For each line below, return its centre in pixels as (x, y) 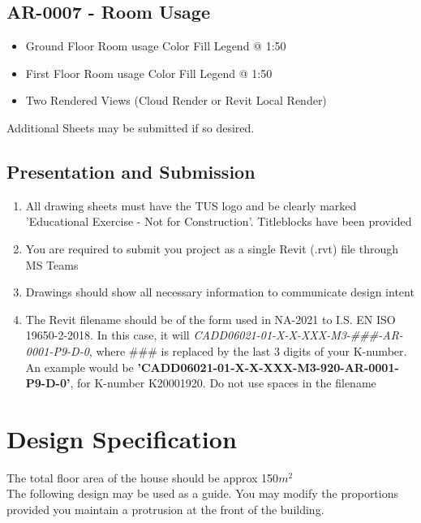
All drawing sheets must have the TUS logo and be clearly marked (191, 205)
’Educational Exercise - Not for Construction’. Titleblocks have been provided (219, 221)
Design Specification (122, 438)
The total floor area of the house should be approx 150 (143, 477)
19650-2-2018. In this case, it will (107, 335)
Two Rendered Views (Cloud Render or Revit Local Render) (176, 100)
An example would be (79, 367)
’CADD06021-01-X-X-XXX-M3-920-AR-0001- (268, 367)
